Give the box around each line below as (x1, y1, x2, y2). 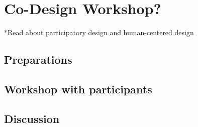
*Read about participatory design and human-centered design (4, 27, 194, 38)
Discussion (4, 110, 60, 126)
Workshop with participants (4, 81, 152, 96)
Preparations (4, 52, 72, 67)
